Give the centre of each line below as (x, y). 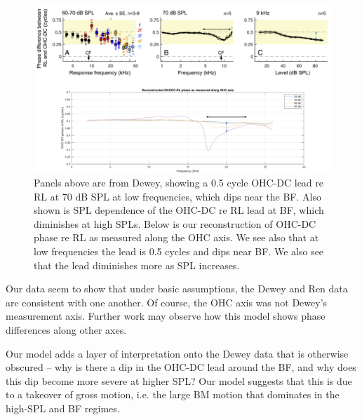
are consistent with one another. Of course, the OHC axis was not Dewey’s (167, 302)
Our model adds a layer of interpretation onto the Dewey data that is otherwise (177, 353)
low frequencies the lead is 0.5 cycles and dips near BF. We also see (179, 251)
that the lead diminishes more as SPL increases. (137, 265)
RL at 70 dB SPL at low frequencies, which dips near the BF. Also (177, 196)
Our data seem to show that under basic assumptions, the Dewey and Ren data (177, 289)
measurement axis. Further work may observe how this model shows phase (166, 316)
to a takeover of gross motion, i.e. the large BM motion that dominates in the (173, 394)
